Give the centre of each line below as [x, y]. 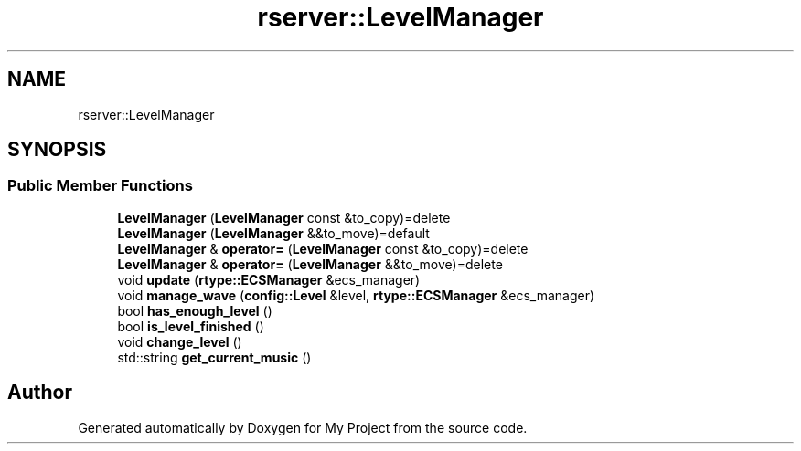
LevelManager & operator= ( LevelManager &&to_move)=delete [310, 264]
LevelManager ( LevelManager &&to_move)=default [273, 233]
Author [40, 393]
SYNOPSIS [57, 150]
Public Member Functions [100, 186]
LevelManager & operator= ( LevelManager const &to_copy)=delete [323, 248]
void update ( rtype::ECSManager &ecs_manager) [269, 279]
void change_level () [180, 341]
